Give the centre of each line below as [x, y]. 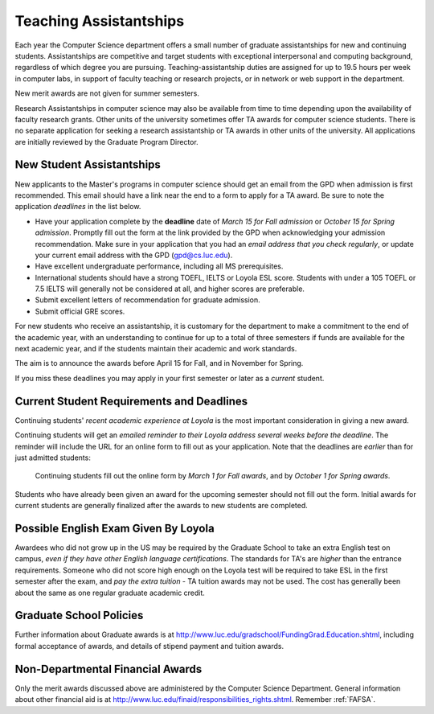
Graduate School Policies [79, 616]
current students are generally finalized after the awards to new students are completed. [162, 506]
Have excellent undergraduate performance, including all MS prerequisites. [159, 266]
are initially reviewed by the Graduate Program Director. [106, 142]
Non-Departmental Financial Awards [108, 669]
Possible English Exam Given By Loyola [115, 528]
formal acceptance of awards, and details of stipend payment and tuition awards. [149, 646]
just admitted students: [53, 458]
